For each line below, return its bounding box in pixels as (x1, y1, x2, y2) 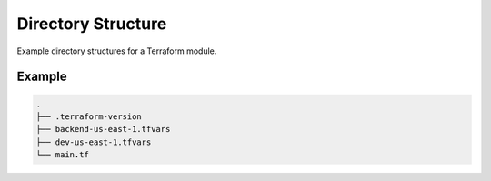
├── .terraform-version (35, 111, 143, 122)
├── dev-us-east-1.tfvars (35, 136, 152, 147)
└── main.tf (35, 150, 90, 160)
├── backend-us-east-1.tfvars (35, 124, 171, 135)
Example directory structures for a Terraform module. (16, 45, 217, 56)
